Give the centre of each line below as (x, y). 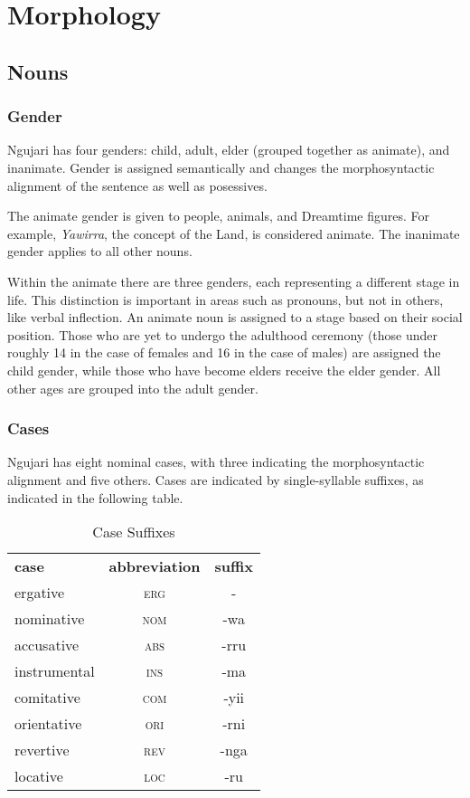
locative (39, 776)
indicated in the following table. (95, 497)
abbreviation (155, 566)
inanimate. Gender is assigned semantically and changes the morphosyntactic (221, 167)
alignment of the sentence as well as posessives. (137, 185)
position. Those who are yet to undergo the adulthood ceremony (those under (223, 334)
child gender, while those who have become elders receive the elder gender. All (224, 370)
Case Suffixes (134, 532)
